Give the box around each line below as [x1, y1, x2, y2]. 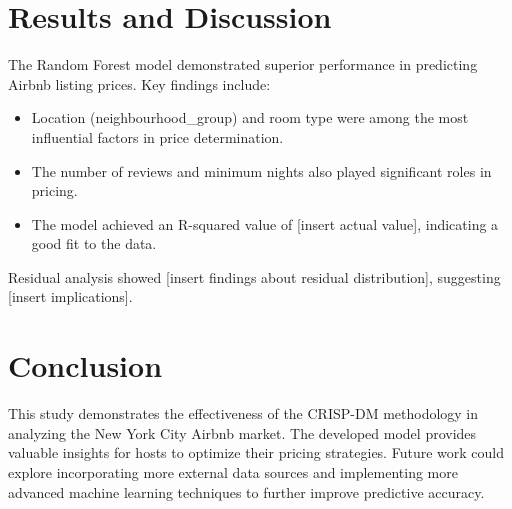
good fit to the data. [31, 233, 157, 254]
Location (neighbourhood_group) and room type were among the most [31, 107, 469, 128]
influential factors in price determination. [31, 126, 284, 147]
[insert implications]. [8, 286, 133, 307]
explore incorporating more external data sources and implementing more [8, 461, 458, 482]
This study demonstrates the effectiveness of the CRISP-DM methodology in [8, 403, 479, 424]
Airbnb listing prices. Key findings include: [8, 73, 271, 94]
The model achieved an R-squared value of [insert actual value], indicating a [31, 213, 499, 234]
